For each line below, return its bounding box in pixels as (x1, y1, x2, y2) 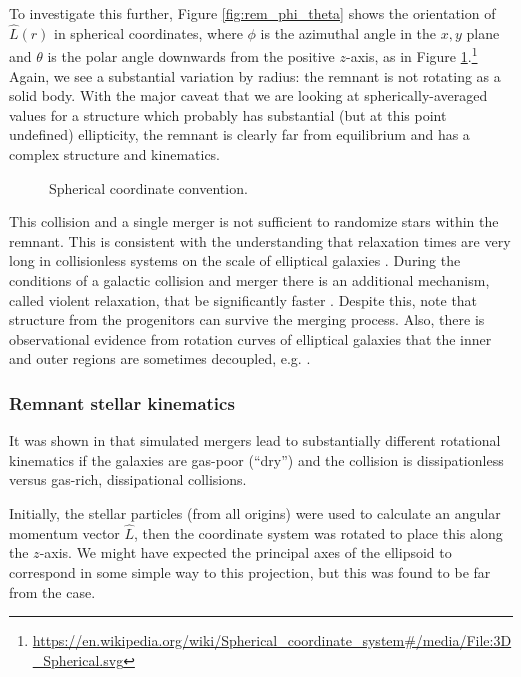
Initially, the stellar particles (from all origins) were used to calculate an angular (9, 502, 501, 523)
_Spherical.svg (32, 649, 124, 670)
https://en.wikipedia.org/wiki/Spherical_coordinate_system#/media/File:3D (32, 630, 512, 651)
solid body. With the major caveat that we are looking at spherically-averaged (9, 85, 488, 106)
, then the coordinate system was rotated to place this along (134, 522, 503, 543)
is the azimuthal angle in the (260, 22, 437, 43)
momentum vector (9, 522, 120, 543)
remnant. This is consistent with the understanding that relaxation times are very (9, 230, 511, 251)
